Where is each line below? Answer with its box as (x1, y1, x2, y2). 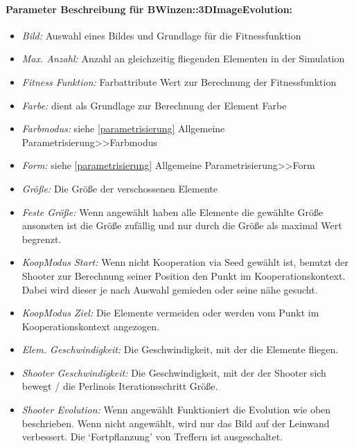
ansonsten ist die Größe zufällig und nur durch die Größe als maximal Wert (21, 218, 342, 233)
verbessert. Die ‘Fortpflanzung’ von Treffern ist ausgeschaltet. (21, 429, 283, 444)
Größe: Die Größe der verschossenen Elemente (21, 181, 218, 195)
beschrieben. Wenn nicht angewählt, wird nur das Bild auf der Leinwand (21, 415, 330, 430)
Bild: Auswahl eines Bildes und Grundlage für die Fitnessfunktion (21, 28, 301, 42)
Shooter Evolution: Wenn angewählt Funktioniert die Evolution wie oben (21, 402, 331, 417)
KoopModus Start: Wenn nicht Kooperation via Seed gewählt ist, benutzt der (21, 255, 348, 269)
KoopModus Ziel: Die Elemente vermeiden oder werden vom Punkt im (21, 305, 319, 320)
